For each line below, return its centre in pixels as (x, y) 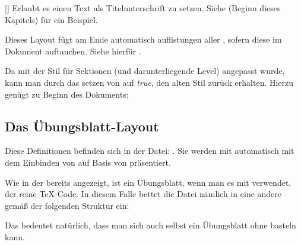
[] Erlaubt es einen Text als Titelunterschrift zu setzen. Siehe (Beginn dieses (143, 8)
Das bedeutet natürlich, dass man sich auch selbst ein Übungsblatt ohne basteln (150, 225)
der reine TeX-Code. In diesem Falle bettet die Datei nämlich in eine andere (143, 194)
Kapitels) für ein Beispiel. (51, 19)
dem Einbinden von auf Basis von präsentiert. (88, 162)
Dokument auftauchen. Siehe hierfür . (73, 51)
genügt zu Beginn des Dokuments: (67, 94)
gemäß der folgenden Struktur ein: (67, 205)
